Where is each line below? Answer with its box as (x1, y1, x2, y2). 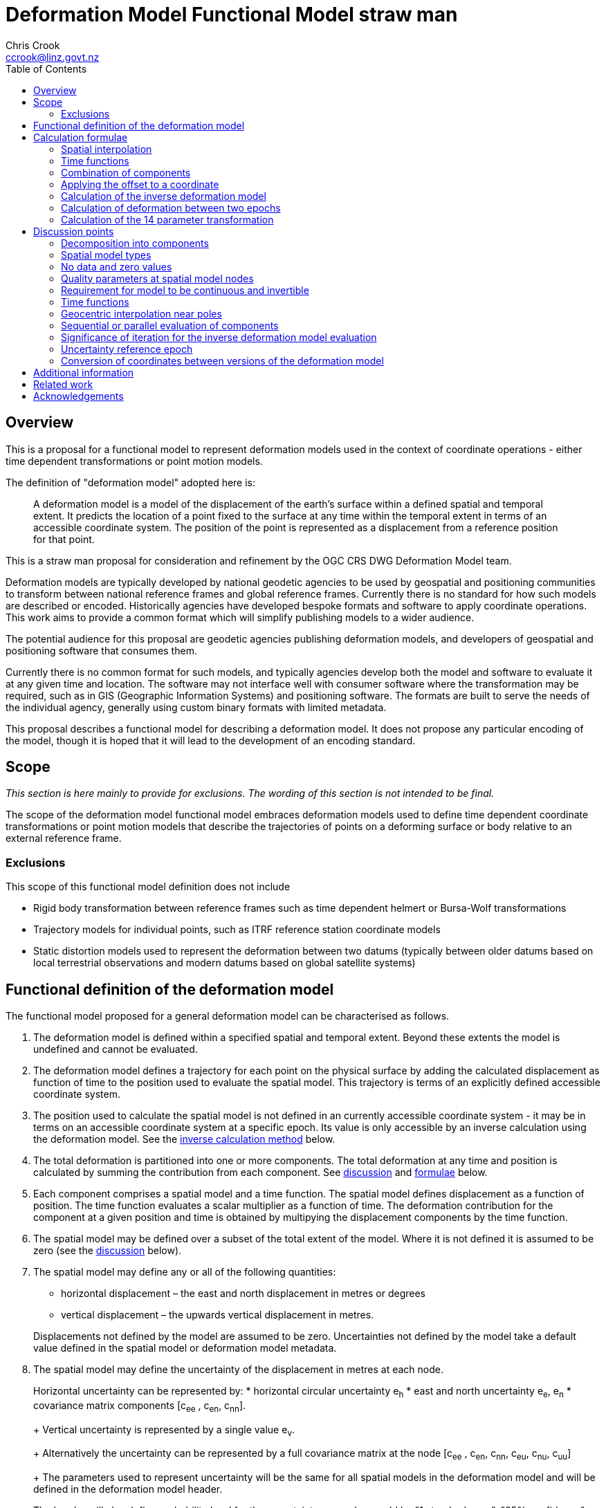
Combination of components (61, 166, 191, 178)
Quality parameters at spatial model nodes (61, 272, 254, 284)
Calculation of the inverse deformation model (61, 190, 266, 202)
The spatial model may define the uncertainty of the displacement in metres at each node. (33, 1363, 443, 1376)
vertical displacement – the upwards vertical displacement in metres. (61, 1309, 374, 1321)
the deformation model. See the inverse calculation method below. (33, 1133, 336, 1146)
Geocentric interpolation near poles (61, 307, 222, 320)
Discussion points (33, 225, 114, 237)
